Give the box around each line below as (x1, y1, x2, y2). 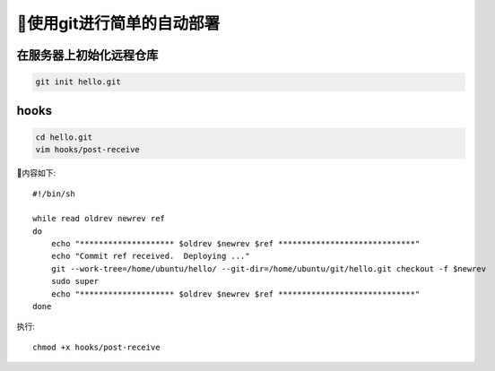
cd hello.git (35, 132, 93, 142)
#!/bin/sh (32, 188, 75, 199)
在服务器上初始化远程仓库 (16, 47, 159, 63)
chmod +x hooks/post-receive (32, 341, 161, 352)
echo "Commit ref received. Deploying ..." (50, 251, 250, 262)
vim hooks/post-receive (35, 144, 141, 155)
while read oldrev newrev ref (32, 213, 166, 224)
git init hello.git (35, 77, 121, 87)
